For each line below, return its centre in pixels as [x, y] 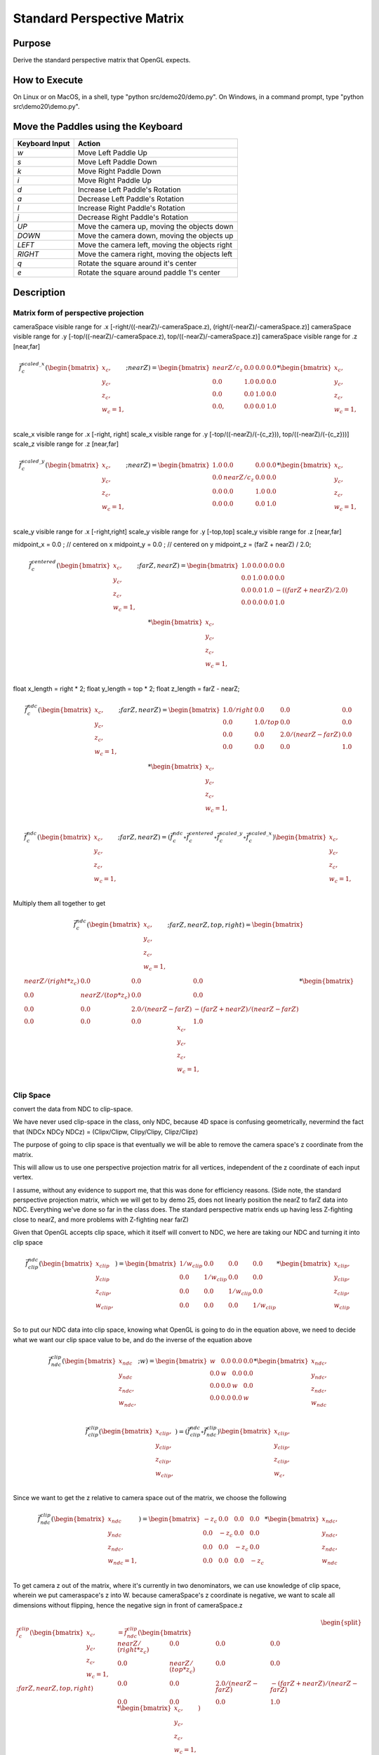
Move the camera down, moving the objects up [155, 236]
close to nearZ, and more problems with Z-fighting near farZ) [101, 1219]
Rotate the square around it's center [137, 263]
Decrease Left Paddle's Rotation [131, 199]
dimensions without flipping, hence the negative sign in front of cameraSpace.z [128, 1605]
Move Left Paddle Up [112, 153]
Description [39, 292]
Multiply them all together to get [59, 903]
